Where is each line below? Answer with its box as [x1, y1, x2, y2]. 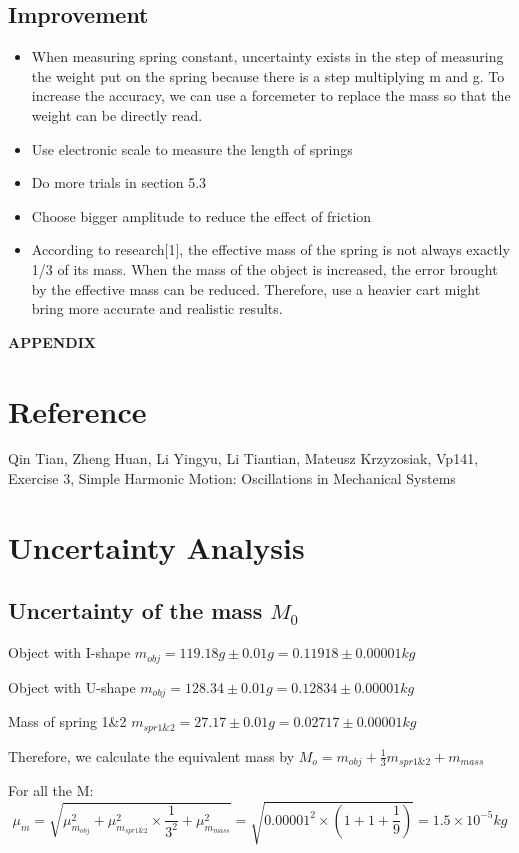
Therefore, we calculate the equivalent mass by [8, 745, 295, 766]
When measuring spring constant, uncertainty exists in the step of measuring [31, 46, 504, 67]
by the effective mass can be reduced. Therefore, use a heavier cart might [31, 278, 481, 299]
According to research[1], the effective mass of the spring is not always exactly [31, 239, 510, 260]
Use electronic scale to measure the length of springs [31, 138, 353, 159]
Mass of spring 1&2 [8, 711, 127, 732]
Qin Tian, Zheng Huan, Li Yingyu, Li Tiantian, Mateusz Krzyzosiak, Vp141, [8, 448, 479, 469]
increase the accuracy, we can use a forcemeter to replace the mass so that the [31, 85, 511, 106]
